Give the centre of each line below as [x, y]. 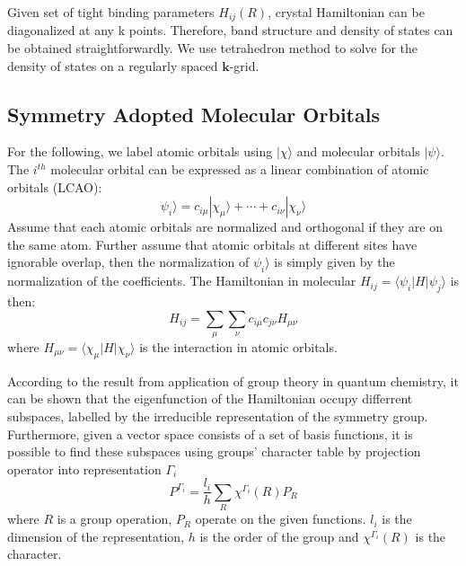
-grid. [244, 65]
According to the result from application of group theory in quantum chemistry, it [233, 380]
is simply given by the [334, 262]
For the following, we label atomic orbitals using [140, 151]
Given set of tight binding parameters [111, 12]
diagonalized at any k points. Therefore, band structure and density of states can [230, 30]
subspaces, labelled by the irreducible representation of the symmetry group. [218, 416]
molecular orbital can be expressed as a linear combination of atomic [240, 169]
